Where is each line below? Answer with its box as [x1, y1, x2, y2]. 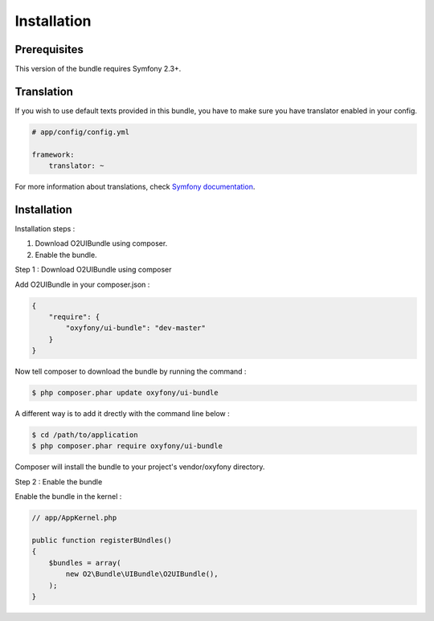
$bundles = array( [48, 558, 121, 567]
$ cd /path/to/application [31, 431, 138, 439]
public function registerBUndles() [31, 535, 172, 545]
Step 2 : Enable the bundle [14, 476, 103, 486]
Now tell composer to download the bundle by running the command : [14, 366, 247, 377]
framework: [31, 149, 75, 159]
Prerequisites [14, 43, 84, 56]
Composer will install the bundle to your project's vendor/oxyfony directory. [14, 462, 265, 472]
